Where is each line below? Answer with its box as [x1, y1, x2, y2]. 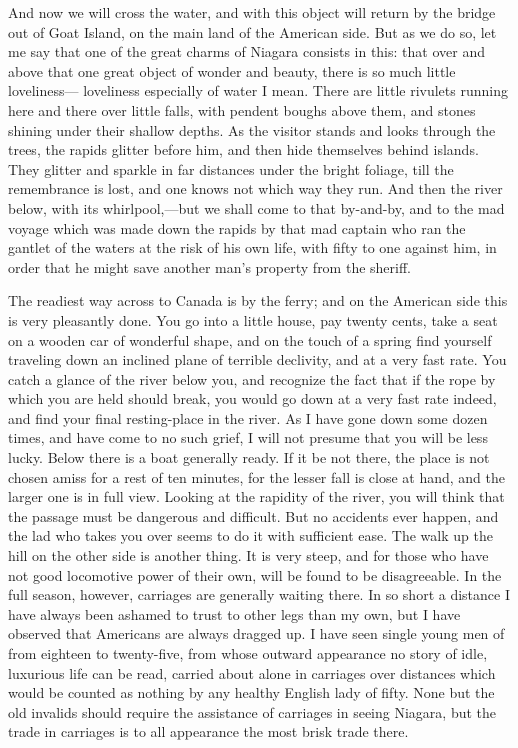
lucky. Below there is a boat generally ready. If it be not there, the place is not [8, 447, 490, 468]
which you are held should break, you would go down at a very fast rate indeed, [8, 388, 497, 409]
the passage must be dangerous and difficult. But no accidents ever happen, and [8, 505, 499, 526]
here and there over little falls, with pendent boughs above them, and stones [8, 99, 476, 120]
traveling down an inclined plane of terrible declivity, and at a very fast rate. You [8, 349, 507, 370]
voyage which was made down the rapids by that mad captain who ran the [8, 217, 466, 238]
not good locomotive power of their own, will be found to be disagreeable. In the [8, 564, 502, 585]
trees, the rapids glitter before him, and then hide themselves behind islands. [8, 139, 479, 160]
